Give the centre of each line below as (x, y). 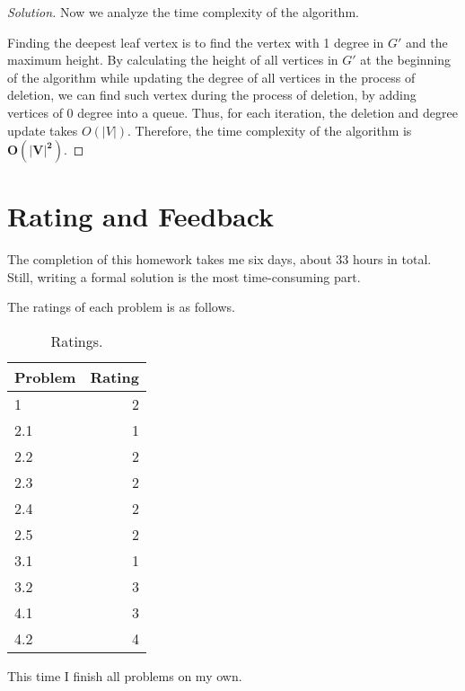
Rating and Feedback (141, 216)
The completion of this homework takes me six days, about (170, 259)
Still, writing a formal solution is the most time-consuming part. (184, 276)
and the (426, 42)
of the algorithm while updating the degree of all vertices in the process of (211, 77)
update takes (43, 130)
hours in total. (392, 259)
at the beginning (406, 60)
